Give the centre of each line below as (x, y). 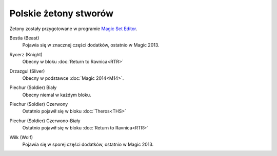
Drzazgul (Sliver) (27, 71)
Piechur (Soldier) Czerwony (39, 104)
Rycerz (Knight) (26, 54)
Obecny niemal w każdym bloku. (57, 95)
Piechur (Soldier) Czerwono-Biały (45, 121)
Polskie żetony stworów (62, 13)
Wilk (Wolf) (21, 137)
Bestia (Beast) (24, 38)
